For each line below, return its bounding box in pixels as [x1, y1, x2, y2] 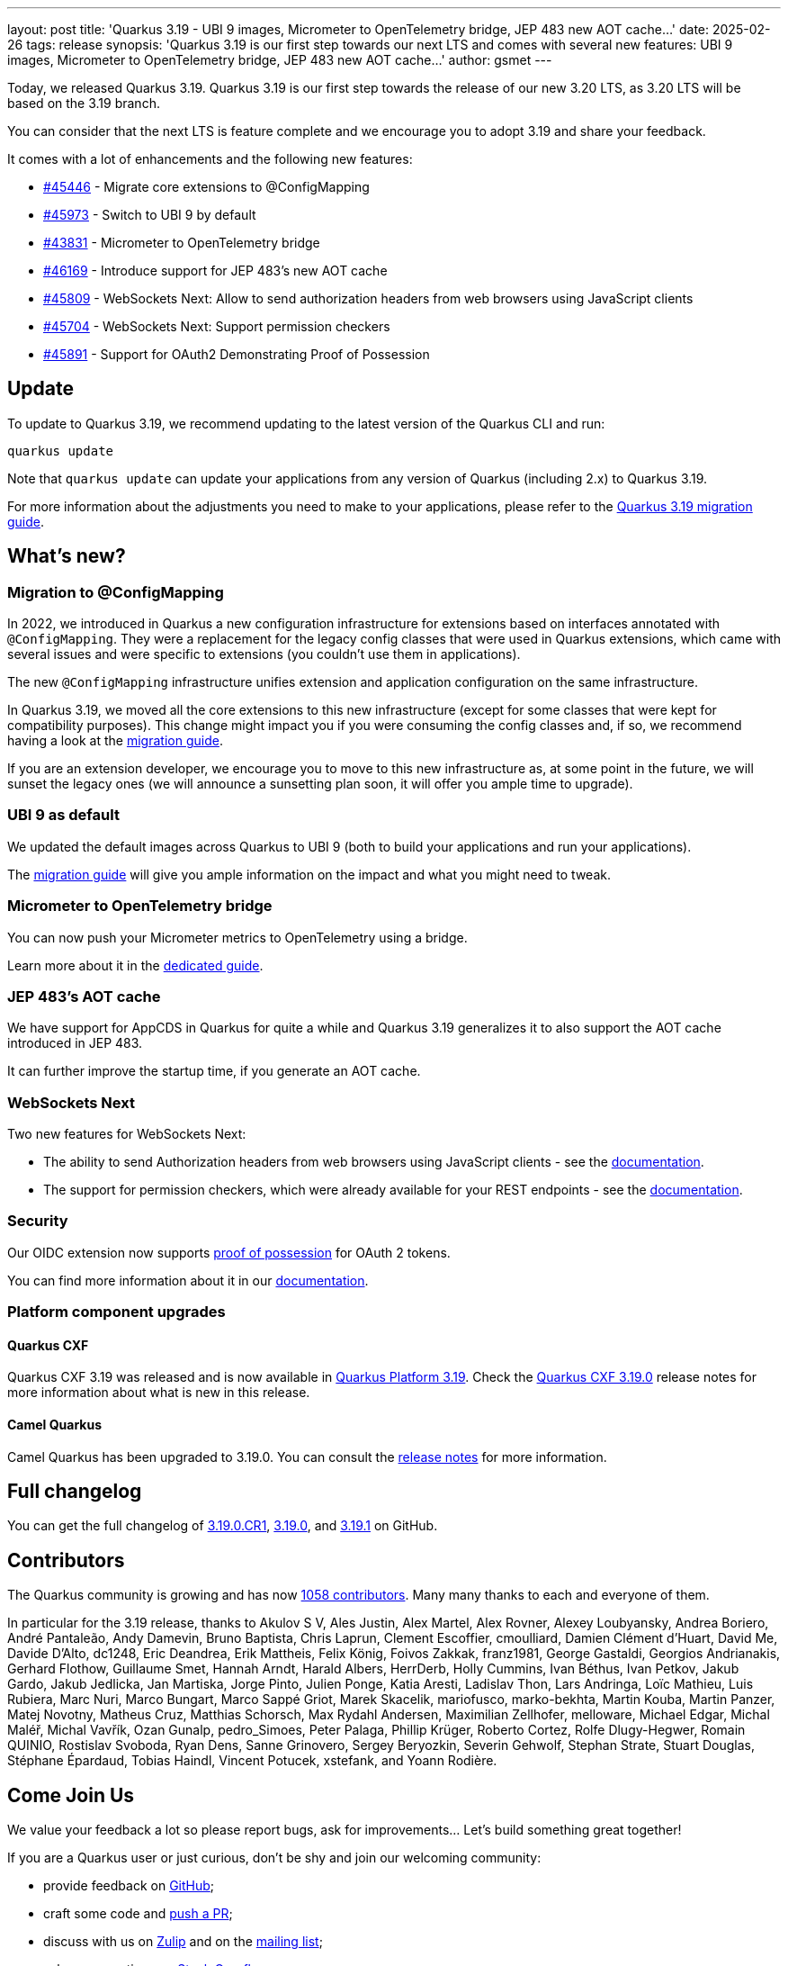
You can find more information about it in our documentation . [7, 1272, 369, 1288]
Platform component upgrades [7, 1303, 226, 1321]
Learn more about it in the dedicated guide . [7, 957, 264, 973]
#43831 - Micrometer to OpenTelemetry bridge [43, 235, 320, 250]
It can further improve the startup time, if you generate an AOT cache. [7, 1063, 421, 1079]
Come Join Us [7, 1783, 135, 1807]
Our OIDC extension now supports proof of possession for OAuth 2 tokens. [7, 1244, 451, 1260]
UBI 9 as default [7, 806, 120, 825]
